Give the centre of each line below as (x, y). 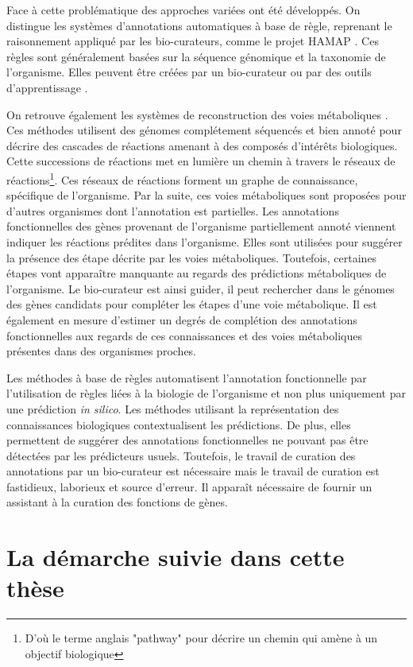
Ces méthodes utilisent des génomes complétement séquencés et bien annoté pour (204, 130)
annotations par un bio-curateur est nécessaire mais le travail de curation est (193, 471)
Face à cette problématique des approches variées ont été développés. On (183, 10)
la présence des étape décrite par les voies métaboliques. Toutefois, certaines (192, 257)
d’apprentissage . (47, 87)
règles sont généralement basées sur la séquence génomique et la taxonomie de (196, 56)
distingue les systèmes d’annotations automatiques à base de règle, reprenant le (199, 25)
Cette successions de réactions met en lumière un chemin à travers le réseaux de (201, 161)
